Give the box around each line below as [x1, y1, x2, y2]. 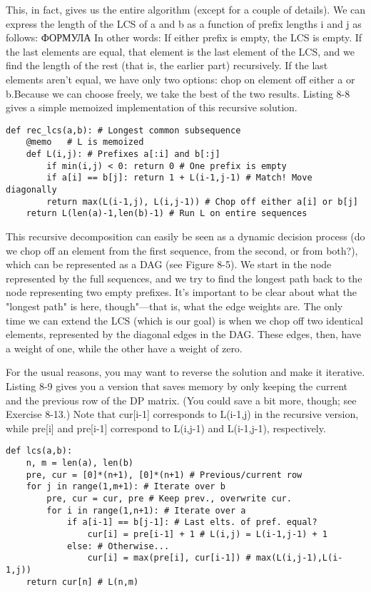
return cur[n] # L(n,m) [26, 576, 139, 587]
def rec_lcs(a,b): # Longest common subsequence [6, 125, 241, 136]
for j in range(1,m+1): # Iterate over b [26, 481, 225, 492]
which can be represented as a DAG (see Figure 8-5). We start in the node [6, 257, 332, 272]
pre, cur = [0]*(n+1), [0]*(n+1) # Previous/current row [26, 469, 303, 480]
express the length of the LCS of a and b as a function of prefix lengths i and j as [6, 16, 362, 31]
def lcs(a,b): [6, 446, 73, 456]
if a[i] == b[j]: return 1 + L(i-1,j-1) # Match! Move [46, 173, 312, 183]
